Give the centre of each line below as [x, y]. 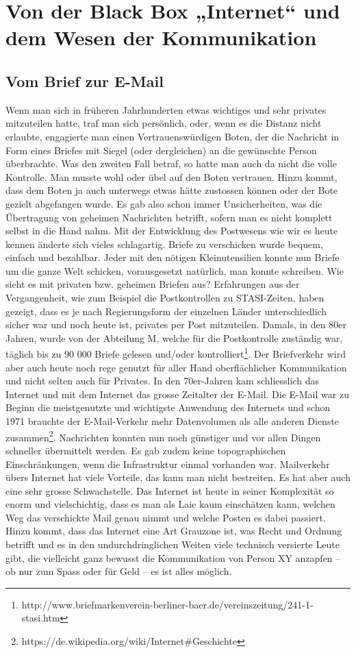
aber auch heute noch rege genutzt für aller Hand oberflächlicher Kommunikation [176, 367]
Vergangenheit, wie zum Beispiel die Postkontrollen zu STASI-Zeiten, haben [165, 298]
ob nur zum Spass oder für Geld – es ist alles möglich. [119, 571]
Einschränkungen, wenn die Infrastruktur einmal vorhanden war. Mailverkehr [168, 464]
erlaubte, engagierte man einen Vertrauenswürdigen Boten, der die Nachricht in [173, 136]
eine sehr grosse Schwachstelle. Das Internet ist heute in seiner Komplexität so [170, 490]
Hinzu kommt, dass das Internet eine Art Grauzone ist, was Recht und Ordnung [174, 531]
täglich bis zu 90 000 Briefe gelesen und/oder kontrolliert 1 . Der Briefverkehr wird [176, 353]
